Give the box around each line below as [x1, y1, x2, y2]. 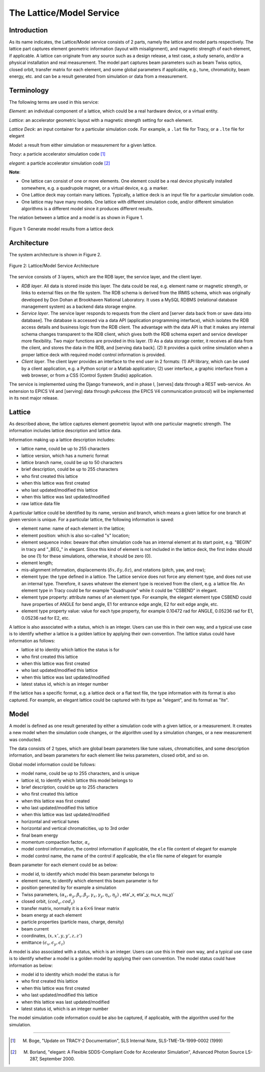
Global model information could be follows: [9, 761, 96, 767]
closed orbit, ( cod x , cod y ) [21, 899, 75, 906]
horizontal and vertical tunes [21, 818, 79, 825]
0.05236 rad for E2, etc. [21, 615, 70, 621]
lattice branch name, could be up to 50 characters [21, 459, 123, 465]
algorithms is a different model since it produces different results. [21, 206, 154, 211]
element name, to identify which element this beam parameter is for [21, 878, 159, 883]
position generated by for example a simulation [21, 884, 116, 891]
